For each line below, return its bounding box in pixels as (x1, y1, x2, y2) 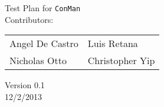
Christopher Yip (87, 53, 155, 68)
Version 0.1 (5, 79, 45, 91)
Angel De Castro (9, 36, 78, 51)
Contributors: (5, 13, 54, 25)
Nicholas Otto (9, 53, 67, 68)
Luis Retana (87, 36, 138, 51)
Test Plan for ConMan (5, 2, 81, 14)
